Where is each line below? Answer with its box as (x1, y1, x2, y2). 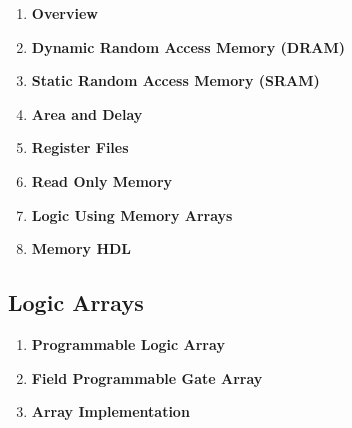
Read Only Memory (31, 170, 173, 191)
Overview (31, 3, 98, 23)
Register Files (31, 137, 129, 158)
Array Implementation (31, 401, 190, 422)
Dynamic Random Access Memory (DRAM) (31, 36, 345, 57)
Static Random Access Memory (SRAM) (31, 70, 320, 91)
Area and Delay (31, 103, 143, 124)
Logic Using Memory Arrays (31, 204, 233, 225)
